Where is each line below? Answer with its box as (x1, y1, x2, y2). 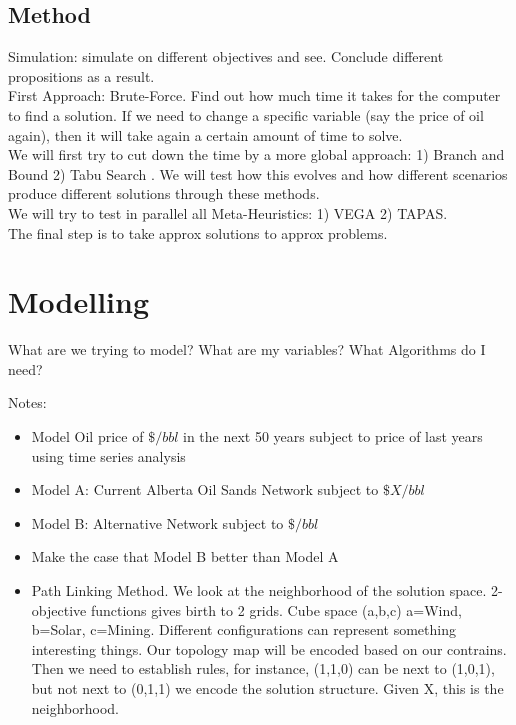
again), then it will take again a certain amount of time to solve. (8, 124, 403, 145)
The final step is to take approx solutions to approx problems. (8, 222, 388, 243)
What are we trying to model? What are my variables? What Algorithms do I (8, 339, 486, 360)
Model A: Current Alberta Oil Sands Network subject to (31, 479, 379, 500)
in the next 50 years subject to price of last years (183, 426, 483, 447)
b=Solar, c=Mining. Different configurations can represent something (31, 619, 456, 640)
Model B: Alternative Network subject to (31, 512, 284, 533)
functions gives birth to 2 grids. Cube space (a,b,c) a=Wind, (90, 599, 462, 620)
